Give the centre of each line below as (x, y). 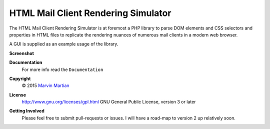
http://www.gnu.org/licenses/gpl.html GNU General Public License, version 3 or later (109, 102)
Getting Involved (27, 111)
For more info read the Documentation (62, 69)
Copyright (20, 78)
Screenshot (22, 53)
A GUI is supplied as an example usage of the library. (64, 44)
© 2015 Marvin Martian (45, 85)
